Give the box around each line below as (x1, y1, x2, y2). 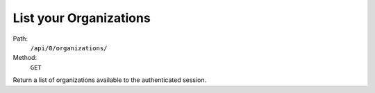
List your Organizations (12, 10, 151, 25)
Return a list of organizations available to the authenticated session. (12, 76, 207, 84)
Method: (12, 54, 37, 62)
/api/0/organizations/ (30, 44, 108, 52)
